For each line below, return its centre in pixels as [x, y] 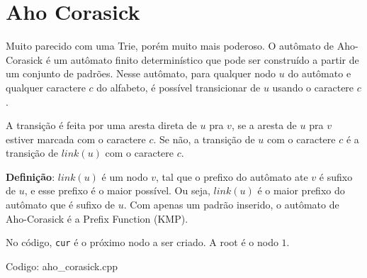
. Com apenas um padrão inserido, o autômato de [231, 205]
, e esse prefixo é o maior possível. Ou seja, [117, 190]
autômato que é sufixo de [61, 205]
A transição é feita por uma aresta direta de [101, 125]
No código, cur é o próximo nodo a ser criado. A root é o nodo [142, 242]
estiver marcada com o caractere [76, 139]
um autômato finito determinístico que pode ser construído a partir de [206, 59]
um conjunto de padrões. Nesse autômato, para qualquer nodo [141, 73]
